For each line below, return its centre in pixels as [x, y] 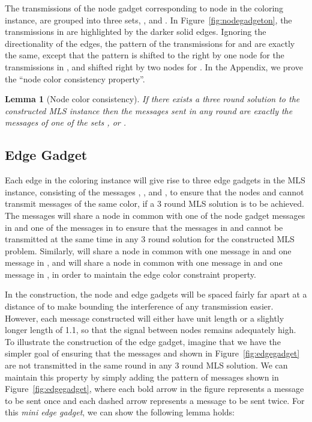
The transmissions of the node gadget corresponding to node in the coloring [144, 8]
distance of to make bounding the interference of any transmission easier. [139, 306]
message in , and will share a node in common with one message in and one [144, 262]
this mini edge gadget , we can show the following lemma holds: [120, 412]
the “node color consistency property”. [75, 78]
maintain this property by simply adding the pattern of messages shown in [142, 377]
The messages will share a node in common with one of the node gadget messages [155, 215]
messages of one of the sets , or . [66, 122]
